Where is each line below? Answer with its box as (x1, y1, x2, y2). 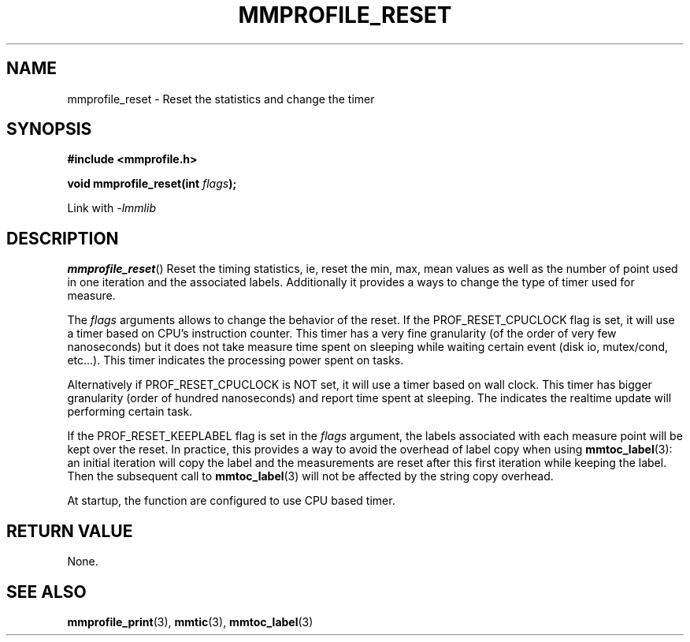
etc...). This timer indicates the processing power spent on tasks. (67, 353, 404, 368)
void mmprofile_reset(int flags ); (67, 177, 237, 191)
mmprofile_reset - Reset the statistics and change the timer (67, 91, 375, 106)
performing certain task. (67, 405, 193, 419)
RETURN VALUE (6, 521, 133, 541)
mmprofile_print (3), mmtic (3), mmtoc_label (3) (67, 614, 313, 629)
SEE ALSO (6, 581, 87, 602)
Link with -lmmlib (67, 201, 156, 215)
